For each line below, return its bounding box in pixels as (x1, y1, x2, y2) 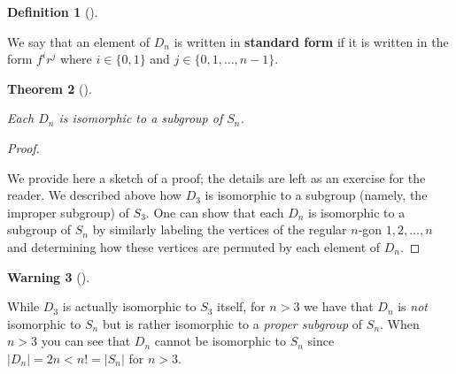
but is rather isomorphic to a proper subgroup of (102, 314, 363, 332)
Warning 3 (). (7, 267, 90, 286)
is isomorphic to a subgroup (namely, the (205, 186, 428, 204)
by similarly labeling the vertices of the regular (92, 220, 347, 239)
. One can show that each (145, 202, 284, 221)
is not (398, 297, 428, 316)
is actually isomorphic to (62, 297, 197, 316)
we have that (304, 297, 374, 316)
